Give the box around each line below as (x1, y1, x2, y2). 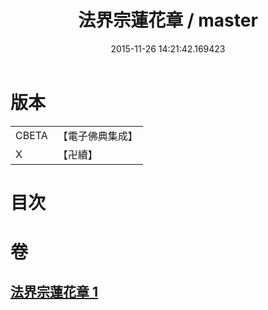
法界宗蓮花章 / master (78, 9, 258, 32)
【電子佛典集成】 (57, 129, 138, 143)
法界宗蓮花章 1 (10, 284, 99, 301)
